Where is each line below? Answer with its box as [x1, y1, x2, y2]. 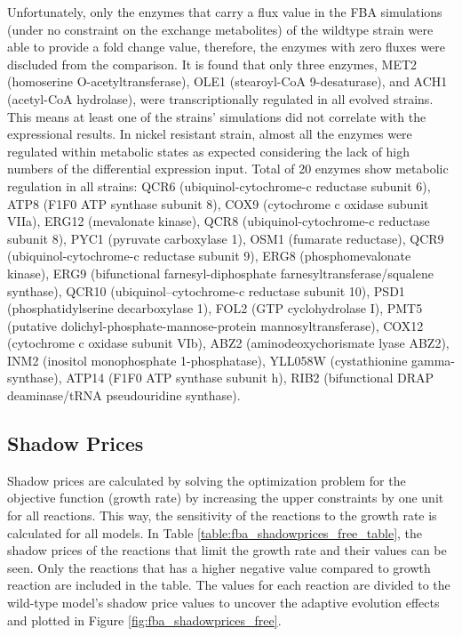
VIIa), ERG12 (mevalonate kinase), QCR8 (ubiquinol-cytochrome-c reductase [7, 212, 430, 230]
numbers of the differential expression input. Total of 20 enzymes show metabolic [7, 159, 449, 178]
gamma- [411, 350, 456, 369]
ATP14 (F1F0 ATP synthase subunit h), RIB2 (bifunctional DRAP [66, 368, 434, 387]
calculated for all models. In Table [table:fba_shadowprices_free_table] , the [7, 523, 423, 542]
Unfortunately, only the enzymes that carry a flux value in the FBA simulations [7, 3, 442, 20]
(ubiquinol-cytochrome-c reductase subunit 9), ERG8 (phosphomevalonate [7, 246, 411, 265]
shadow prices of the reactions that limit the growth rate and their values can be [7, 541, 447, 560]
